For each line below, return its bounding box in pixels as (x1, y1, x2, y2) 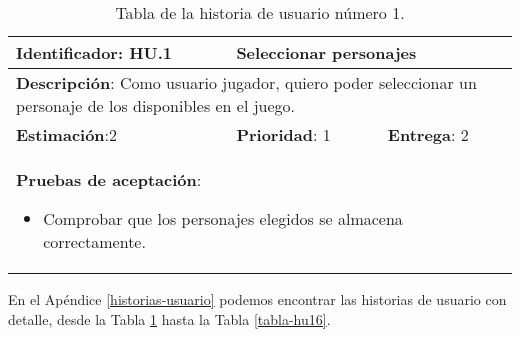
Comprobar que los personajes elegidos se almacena (43, 207, 403, 230)
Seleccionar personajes (236, 41, 417, 64)
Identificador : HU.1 (16, 41, 173, 64)
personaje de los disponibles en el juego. (16, 94, 296, 117)
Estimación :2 (16, 123, 118, 146)
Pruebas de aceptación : (16, 168, 202, 191)
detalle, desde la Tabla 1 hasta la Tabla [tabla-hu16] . (8, 308, 331, 329)
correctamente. (43, 230, 146, 253)
